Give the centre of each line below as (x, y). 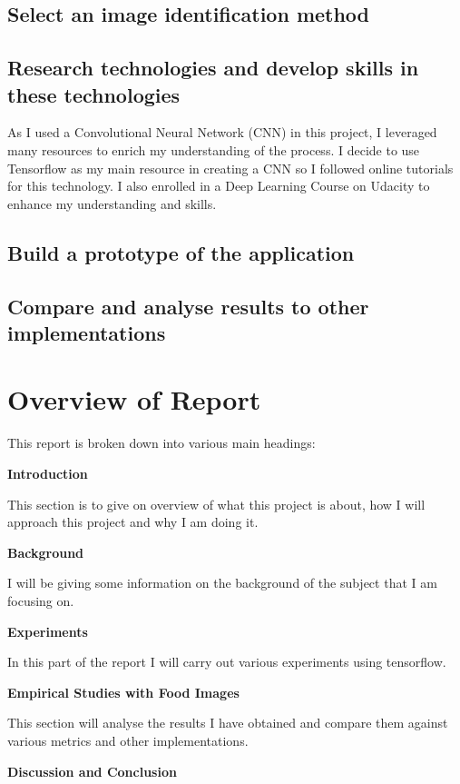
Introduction (48, 474)
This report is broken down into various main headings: (161, 443)
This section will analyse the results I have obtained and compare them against (228, 723)
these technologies (94, 94)
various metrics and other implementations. (128, 740)
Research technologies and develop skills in (213, 68)
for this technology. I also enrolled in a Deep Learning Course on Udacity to (219, 186)
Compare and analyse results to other (188, 306)
